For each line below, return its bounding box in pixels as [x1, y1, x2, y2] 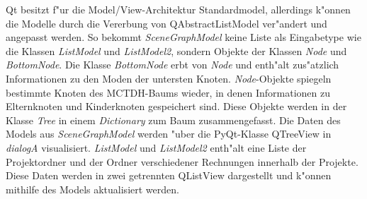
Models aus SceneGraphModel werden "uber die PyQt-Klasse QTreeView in [6, 126, 332, 141]
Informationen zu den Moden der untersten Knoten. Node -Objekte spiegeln [6, 71, 332, 85]
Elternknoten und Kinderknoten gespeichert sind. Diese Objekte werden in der [6, 99, 347, 114]
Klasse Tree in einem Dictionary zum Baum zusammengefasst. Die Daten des [6, 112, 341, 127]
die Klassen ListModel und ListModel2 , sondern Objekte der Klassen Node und [6, 43, 347, 58]
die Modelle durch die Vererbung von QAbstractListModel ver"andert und [6, 16, 327, 30]
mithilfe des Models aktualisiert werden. [6, 181, 179, 196]
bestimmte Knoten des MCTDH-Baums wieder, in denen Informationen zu [6, 85, 331, 99]
